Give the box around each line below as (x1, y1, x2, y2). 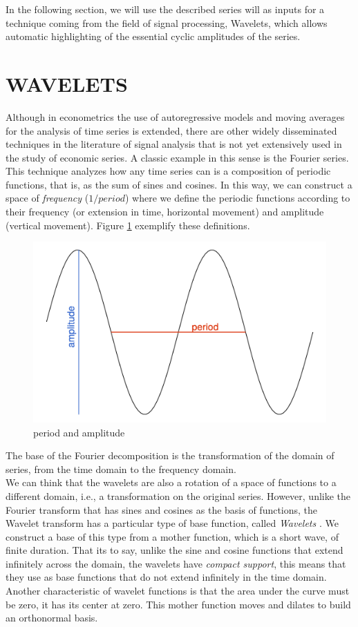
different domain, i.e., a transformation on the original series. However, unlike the (6, 488, 351, 503)
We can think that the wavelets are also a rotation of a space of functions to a (6, 475, 337, 490)
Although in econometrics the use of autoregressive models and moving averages (6, 109, 345, 124)
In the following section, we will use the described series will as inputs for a (6, 2, 325, 16)
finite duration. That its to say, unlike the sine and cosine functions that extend (6, 543, 343, 557)
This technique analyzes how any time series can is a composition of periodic (6, 164, 331, 178)
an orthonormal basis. (6, 610, 98, 625)
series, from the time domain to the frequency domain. (6, 461, 236, 476)
